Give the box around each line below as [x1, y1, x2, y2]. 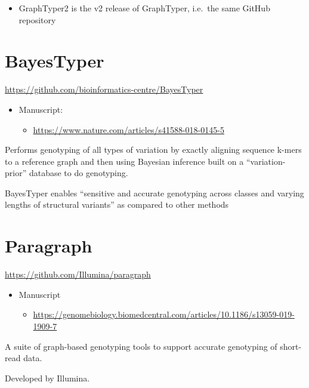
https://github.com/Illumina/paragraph [5, 268, 151, 281]
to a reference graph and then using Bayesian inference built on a [5, 155, 244, 167]
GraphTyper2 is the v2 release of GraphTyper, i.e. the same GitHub [18, 2, 270, 14]
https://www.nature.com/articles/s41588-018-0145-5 [33, 123, 224, 136]
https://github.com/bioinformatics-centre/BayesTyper [5, 83, 203, 96]
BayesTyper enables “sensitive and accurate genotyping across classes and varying [5, 186, 304, 199]
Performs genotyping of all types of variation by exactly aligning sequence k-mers [5, 143, 302, 156]
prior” [5, 167, 27, 179]
